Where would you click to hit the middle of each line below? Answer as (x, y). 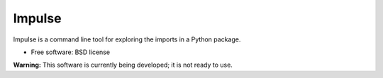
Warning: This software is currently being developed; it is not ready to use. (123, 65)
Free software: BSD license (70, 52)
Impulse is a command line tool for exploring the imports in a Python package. (127, 39)
